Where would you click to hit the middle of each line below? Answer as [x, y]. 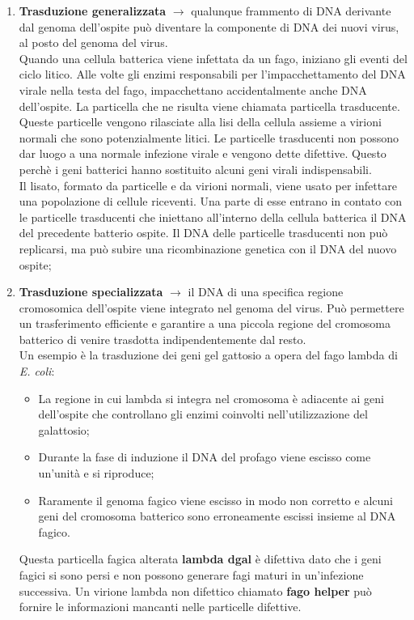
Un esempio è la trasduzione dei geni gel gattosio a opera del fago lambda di [208, 355]
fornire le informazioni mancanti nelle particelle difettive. [160, 607]
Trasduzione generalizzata [93, 11]
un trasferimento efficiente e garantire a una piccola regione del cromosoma [205, 323]
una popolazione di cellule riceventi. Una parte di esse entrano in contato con [210, 201]
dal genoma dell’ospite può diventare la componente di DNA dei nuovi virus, [209, 26]
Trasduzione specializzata [91, 292]
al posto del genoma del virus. [93, 42]
